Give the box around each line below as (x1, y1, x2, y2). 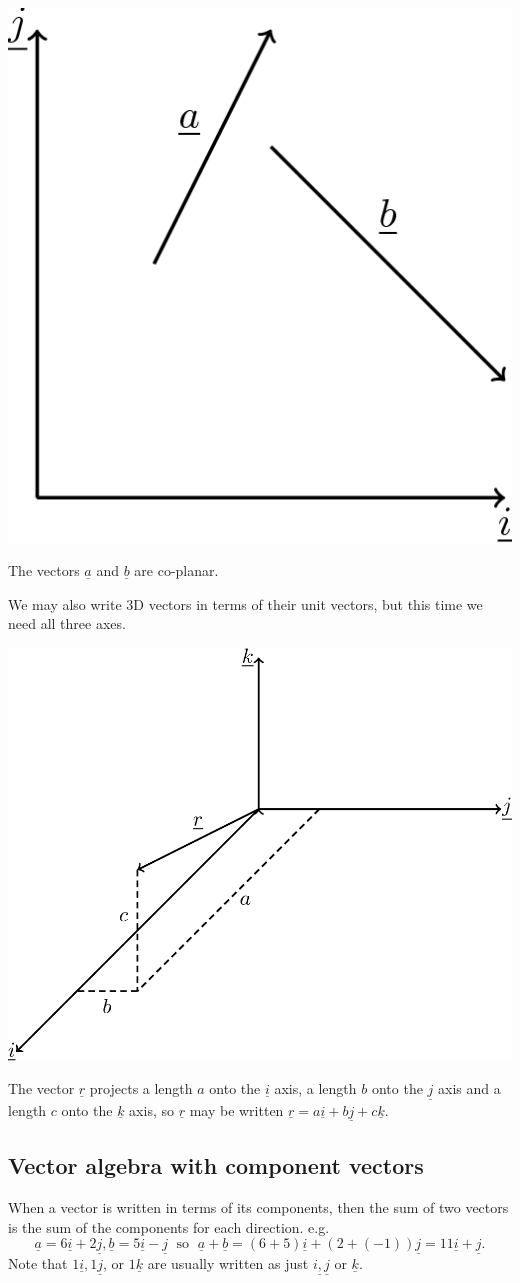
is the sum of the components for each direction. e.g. (8, 1216, 330, 1237)
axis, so (129, 1099, 174, 1120)
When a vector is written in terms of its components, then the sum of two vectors (8, 1196, 509, 1217)
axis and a (438, 1078, 501, 1099)
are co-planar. (134, 560, 219, 581)
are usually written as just (147, 1253, 309, 1274)
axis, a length (274, 1078, 357, 1099)
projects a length (89, 1078, 193, 1099)
